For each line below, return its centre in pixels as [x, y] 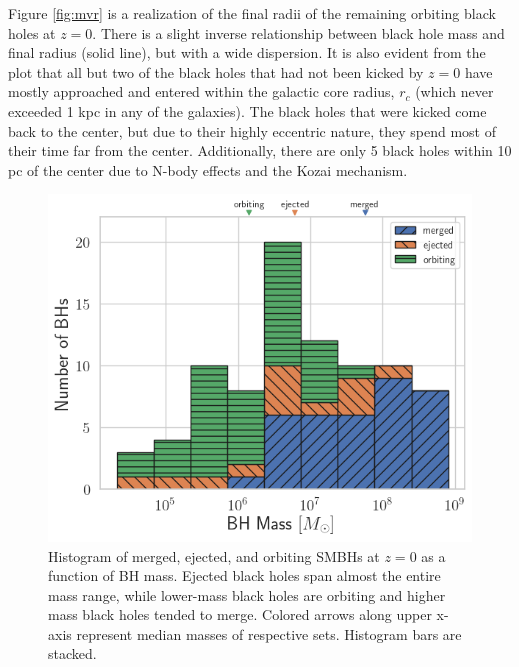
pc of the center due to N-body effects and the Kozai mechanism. [208, 169]
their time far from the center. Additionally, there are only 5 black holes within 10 [260, 150]
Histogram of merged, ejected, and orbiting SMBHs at [214, 555]
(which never [454, 91]
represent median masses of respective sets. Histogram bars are [269, 633]
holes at [32, 32]
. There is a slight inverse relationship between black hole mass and [298, 32]
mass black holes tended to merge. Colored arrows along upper [240, 614]
